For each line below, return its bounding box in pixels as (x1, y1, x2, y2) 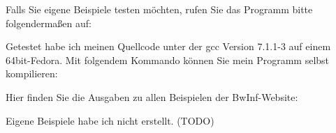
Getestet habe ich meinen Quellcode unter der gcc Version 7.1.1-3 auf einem (6, 39, 331, 54)
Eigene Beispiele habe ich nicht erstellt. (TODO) (6, 113, 214, 127)
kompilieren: (6, 66, 58, 81)
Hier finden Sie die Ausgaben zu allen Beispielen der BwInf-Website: (6, 89, 298, 104)
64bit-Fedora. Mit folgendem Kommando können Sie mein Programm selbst (6, 52, 330, 67)
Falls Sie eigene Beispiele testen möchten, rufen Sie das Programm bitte (6, 2, 313, 16)
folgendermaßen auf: (6, 15, 92, 30)
